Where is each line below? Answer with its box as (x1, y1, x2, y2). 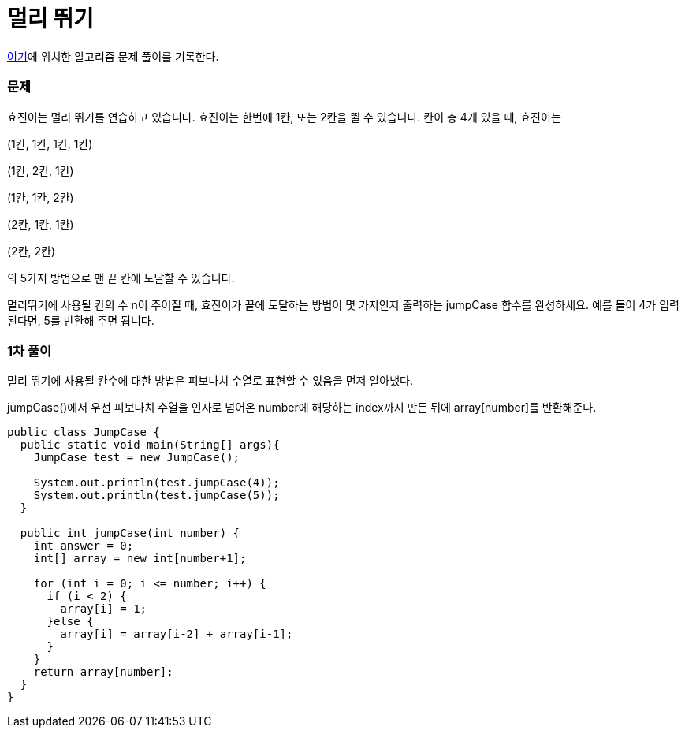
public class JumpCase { (7, 426, 160, 439)
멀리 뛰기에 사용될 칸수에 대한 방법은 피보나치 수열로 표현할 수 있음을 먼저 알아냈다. (7, 374, 413, 388)
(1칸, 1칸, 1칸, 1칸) (7, 136, 93, 151)
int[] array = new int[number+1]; (33, 552, 247, 565)
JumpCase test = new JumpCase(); (33, 451, 240, 464)
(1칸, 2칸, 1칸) (7, 163, 74, 177)
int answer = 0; (33, 539, 134, 553)
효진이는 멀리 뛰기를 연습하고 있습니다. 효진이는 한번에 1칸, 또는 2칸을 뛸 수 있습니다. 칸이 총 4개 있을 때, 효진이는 (7, 110, 561, 124)
